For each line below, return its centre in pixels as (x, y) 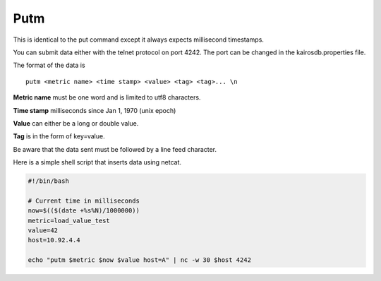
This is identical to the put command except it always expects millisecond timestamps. (139, 40)
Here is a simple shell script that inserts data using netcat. (97, 162)
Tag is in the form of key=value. (59, 136)
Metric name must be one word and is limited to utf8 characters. (107, 97)
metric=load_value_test (69, 220)
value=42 (43, 231)
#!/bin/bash (49, 181)
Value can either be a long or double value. (76, 123)
